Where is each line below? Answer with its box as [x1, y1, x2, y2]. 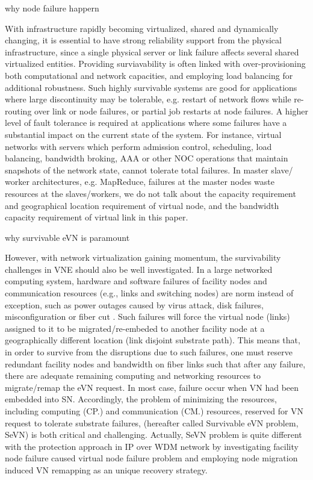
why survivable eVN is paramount [5, 231, 130, 243]
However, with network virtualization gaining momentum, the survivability [5, 251, 281, 264]
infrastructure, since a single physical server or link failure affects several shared [5, 45, 299, 58]
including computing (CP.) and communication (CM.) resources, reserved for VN [5, 405, 304, 417]
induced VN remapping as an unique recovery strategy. [5, 463, 208, 476]
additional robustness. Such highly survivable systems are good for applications [5, 81, 297, 93]
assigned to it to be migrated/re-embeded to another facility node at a [5, 322, 265, 334]
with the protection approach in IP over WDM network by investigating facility [5, 440, 299, 452]
